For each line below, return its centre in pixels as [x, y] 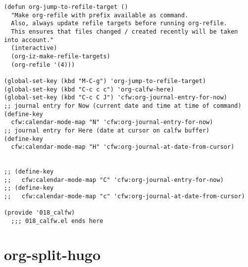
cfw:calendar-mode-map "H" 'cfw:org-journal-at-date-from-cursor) [123, 147]
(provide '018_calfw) [40, 213]
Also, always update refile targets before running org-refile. [119, 23]
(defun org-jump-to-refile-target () [66, 7]
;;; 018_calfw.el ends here [57, 221]
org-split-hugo [52, 254]
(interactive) [34, 48]
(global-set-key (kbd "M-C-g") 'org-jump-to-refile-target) [105, 81]
